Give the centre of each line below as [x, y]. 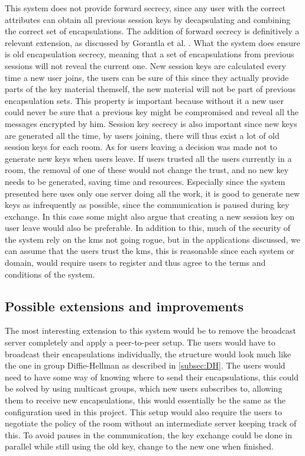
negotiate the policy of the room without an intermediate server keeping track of [151, 423]
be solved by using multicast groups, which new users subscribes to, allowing [144, 388]
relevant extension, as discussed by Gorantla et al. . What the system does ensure [152, 42]
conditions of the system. [50, 274]
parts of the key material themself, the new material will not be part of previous [150, 89]
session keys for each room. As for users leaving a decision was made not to [141, 147]
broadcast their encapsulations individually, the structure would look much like [148, 354]
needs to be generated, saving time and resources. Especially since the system [145, 181]
